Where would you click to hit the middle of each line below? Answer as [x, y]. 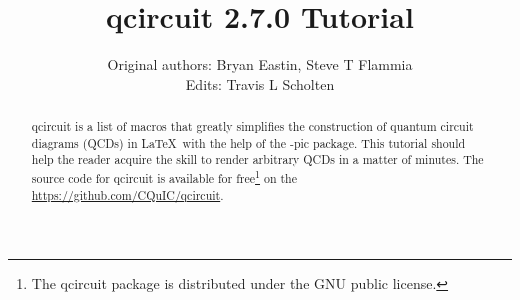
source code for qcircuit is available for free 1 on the [164, 177]
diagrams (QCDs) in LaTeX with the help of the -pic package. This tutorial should [248, 142]
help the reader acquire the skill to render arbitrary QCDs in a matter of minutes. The [257, 159]
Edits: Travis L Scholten [260, 83]
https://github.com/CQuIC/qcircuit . [127, 194]
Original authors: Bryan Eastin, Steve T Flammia [260, 64]
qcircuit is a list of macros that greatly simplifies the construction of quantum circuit [252, 126]
